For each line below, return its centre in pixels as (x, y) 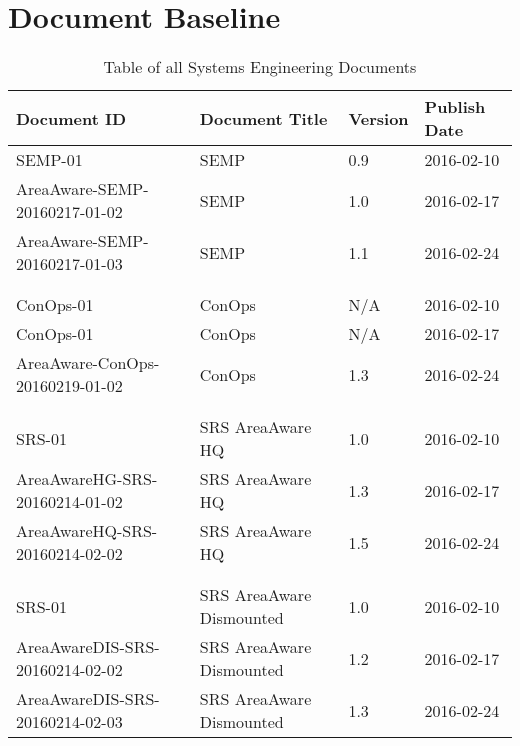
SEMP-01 (49, 160)
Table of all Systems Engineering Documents (260, 67)
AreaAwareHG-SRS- (87, 479)
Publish (455, 107)
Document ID (71, 118)
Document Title (263, 118)
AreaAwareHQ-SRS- (87, 531)
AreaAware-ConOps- (88, 363)
